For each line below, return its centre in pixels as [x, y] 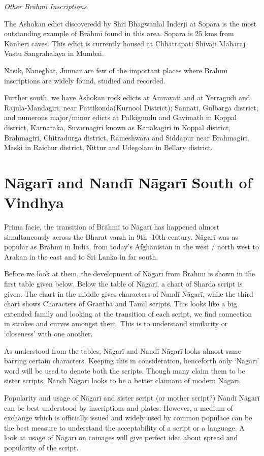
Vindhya [34, 202]
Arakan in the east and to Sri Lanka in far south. [81, 256]
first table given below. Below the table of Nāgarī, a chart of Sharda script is [123, 283]
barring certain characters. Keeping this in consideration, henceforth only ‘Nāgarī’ [132, 361]
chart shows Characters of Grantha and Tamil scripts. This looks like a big [121, 304]
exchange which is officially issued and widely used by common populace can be [128, 418]
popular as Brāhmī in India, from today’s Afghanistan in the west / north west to [132, 247]
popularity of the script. [41, 447]
